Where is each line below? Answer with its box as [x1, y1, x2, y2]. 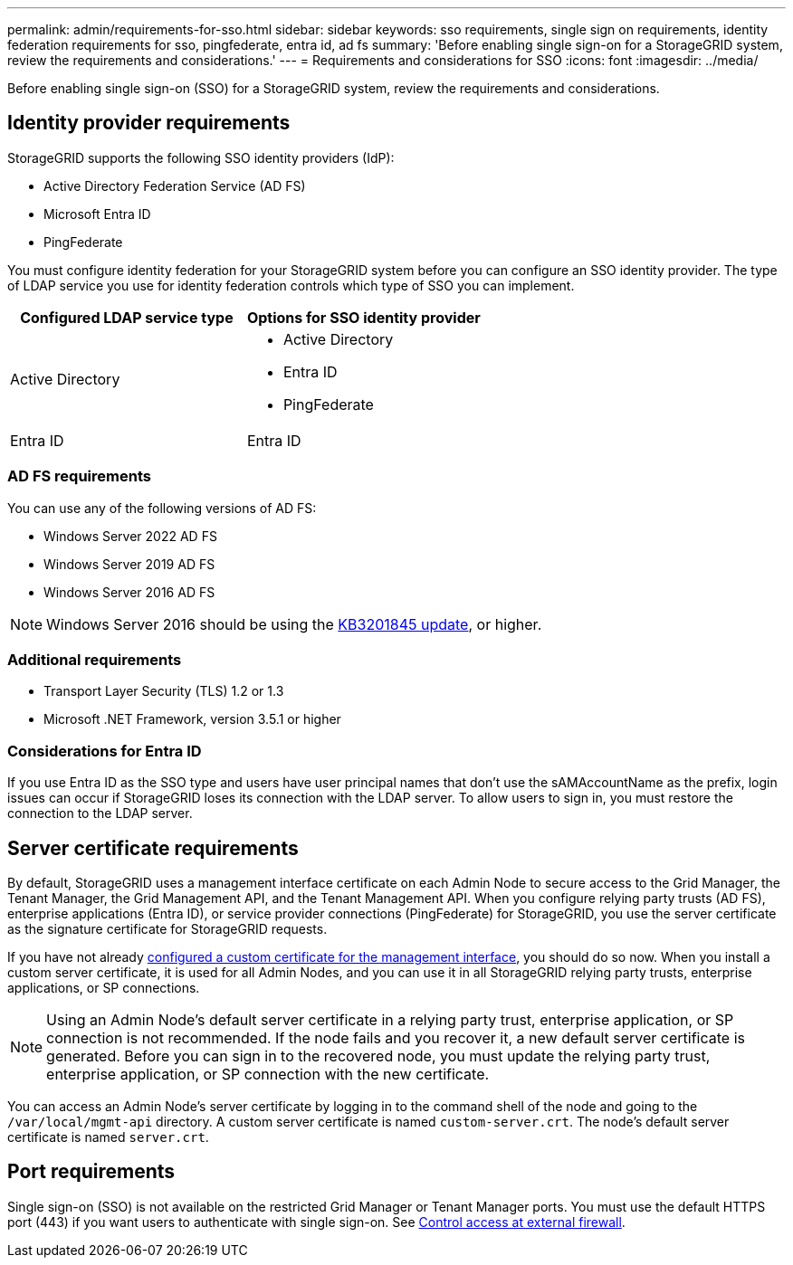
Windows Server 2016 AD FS [43, 584, 215, 600]
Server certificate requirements [7, 836, 299, 860]
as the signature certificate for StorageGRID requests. [7, 920, 328, 937]
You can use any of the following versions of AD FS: [7, 499, 317, 516]
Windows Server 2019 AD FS [43, 556, 215, 572]
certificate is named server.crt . [7, 1128, 209, 1145]
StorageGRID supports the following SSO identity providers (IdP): [7, 149, 395, 166]
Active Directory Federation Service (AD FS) [43, 177, 306, 194]
